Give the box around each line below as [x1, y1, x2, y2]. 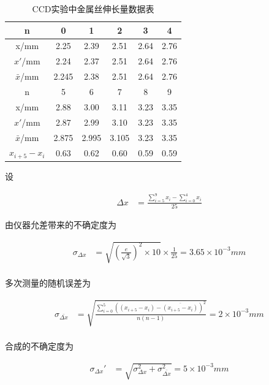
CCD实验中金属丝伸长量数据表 [32, 2, 154, 15]
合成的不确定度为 [5, 340, 74, 353]
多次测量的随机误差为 [5, 276, 91, 289]
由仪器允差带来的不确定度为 [5, 218, 116, 231]
